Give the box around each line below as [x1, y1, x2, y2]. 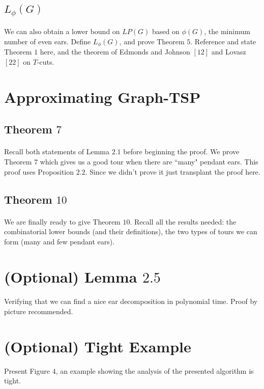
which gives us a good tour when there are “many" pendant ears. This [40, 156, 258, 166]
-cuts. [37, 57, 54, 67]
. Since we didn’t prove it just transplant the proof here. [85, 166, 260, 177]
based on [152, 26, 180, 37]
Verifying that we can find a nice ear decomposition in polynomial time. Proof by [4, 296, 258, 307]
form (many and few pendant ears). [4, 236, 115, 246]
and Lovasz [211, 46, 246, 57]
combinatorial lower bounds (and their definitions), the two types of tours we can [4, 226, 257, 237]
